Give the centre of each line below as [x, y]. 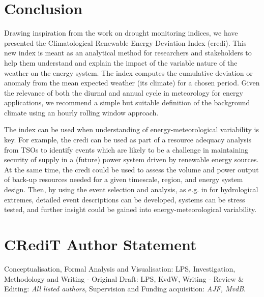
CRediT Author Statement [100, 244]
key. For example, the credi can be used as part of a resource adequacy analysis [128, 140]
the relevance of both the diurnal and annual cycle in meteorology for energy [124, 92]
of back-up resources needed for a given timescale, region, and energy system [124, 179]
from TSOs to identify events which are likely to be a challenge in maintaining [126, 149]
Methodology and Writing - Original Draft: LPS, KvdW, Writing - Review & [124, 278]
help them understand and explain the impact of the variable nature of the [121, 62]
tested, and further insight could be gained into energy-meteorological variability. [130, 209]
